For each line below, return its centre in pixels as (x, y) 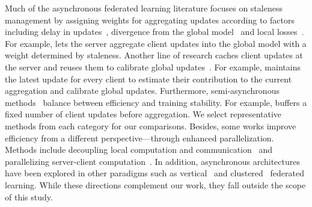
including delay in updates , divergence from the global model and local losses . (154, 32)
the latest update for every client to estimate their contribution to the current (148, 79)
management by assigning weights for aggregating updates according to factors (150, 20)
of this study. (29, 196)
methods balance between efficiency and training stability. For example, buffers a (156, 102)
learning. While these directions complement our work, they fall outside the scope (155, 184)
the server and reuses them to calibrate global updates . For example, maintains (153, 66)
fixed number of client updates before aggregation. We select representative (143, 114)
